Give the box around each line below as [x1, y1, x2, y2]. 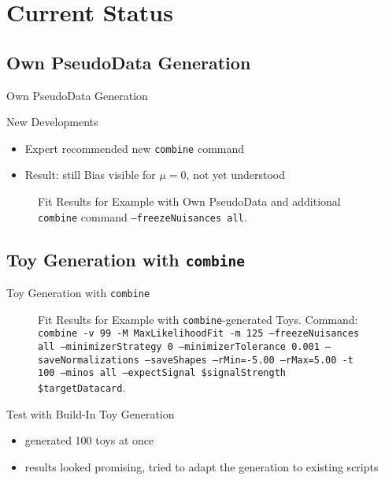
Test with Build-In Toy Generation [6, 405, 175, 422]
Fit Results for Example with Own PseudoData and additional [38, 193, 341, 210]
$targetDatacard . [38, 378, 126, 395]
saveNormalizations [38, 354, 139, 366]
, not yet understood [186, 166, 285, 183]
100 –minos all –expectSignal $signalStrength [38, 367, 286, 379]
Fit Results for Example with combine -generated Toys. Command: [38, 311, 358, 327]
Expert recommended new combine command [24, 140, 245, 156]
